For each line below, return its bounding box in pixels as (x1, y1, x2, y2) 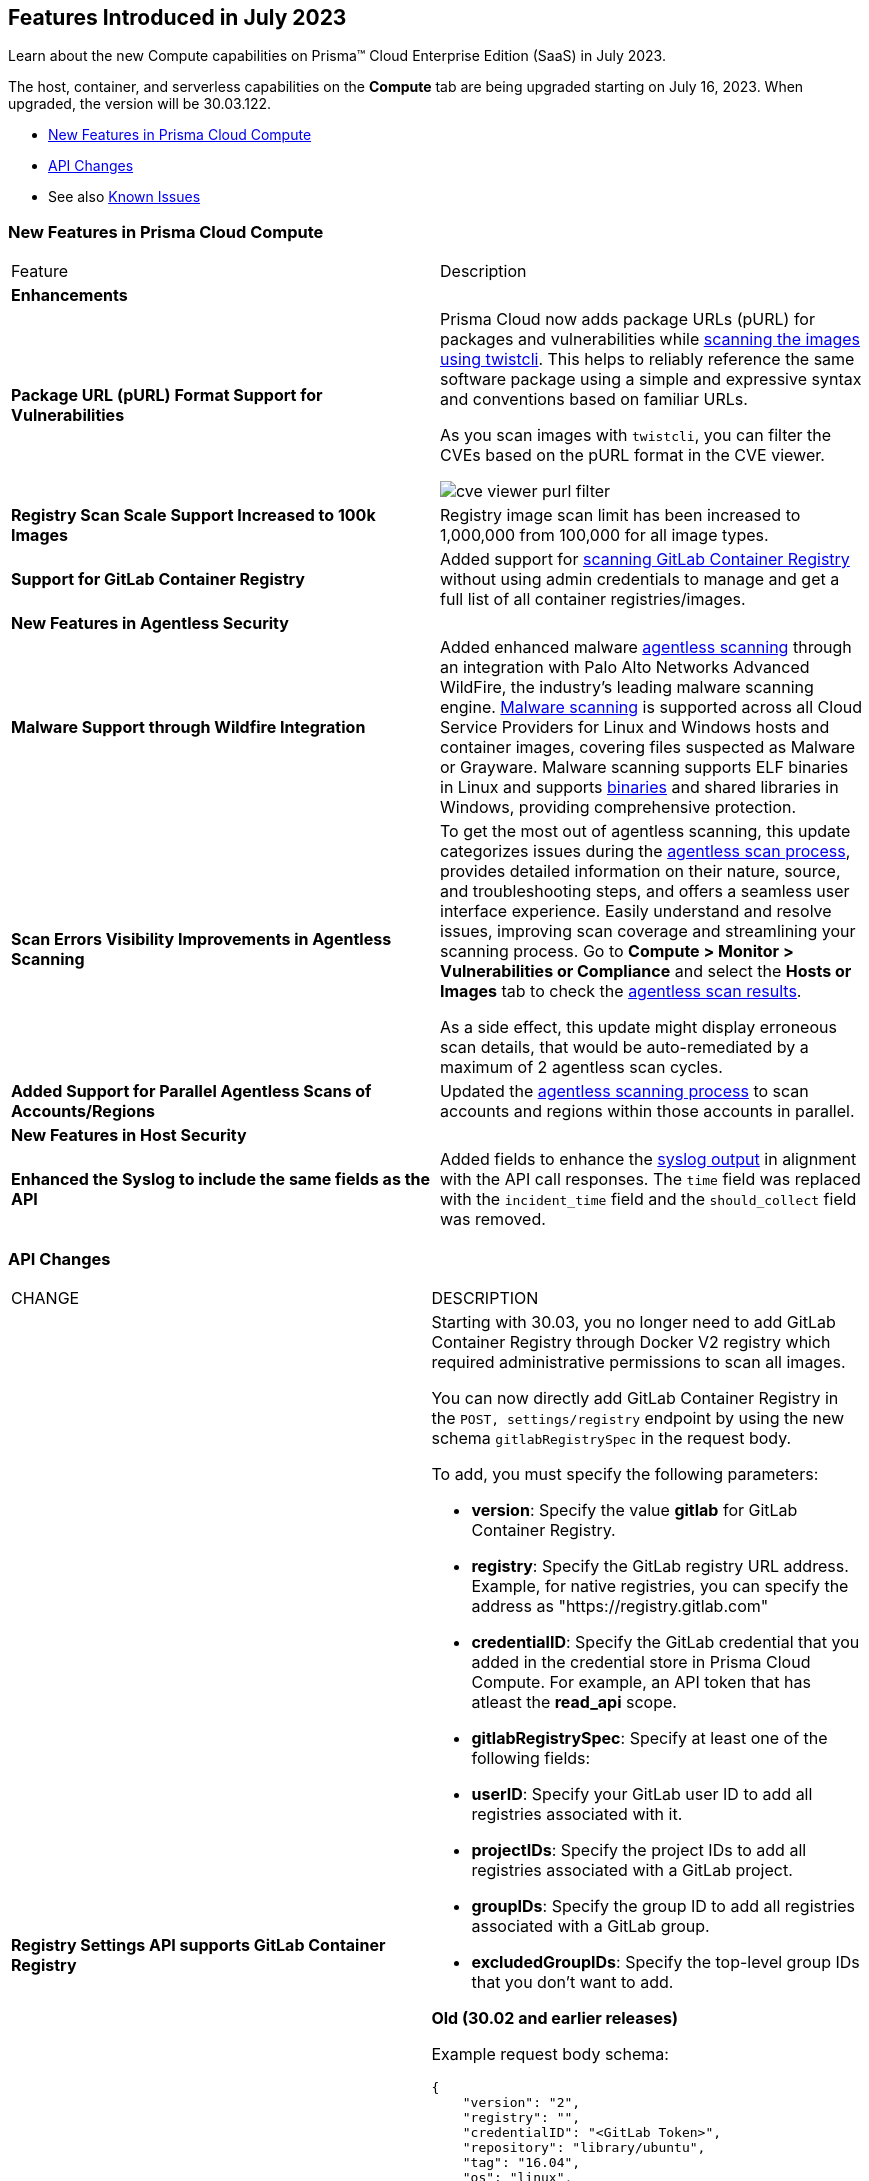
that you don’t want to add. (471, 1971, 674, 1992)
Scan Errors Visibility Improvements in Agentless (11, 929, 392, 950)
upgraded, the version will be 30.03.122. (8, 95, 272, 113)
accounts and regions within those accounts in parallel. (440, 1101, 855, 1122)
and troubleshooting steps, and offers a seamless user (440, 881, 850, 902)
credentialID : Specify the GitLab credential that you (471, 1631, 860, 1652)
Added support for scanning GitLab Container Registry (440, 549, 850, 570)
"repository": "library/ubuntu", (462, 2139, 706, 2155)
